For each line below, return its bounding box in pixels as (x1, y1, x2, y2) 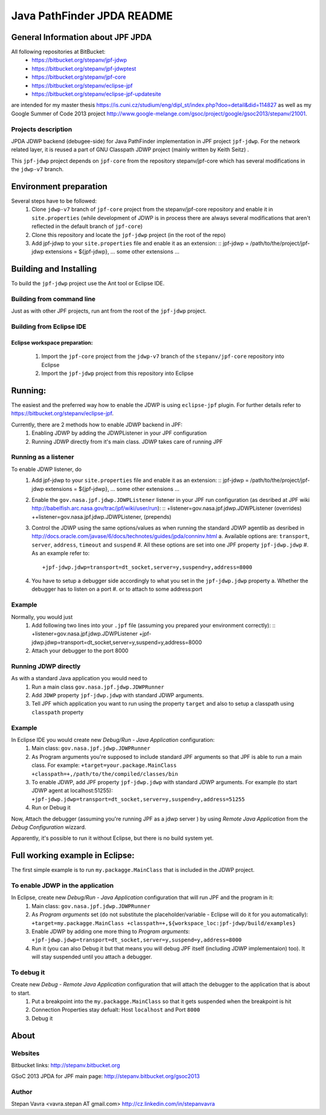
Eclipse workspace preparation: (11, 339, 93, 346)
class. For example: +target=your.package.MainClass (31, 762, 177, 769)
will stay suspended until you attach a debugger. (31, 953, 152, 961)
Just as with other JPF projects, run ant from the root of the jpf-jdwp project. (11, 307, 206, 314)
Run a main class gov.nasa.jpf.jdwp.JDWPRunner (31, 683, 165, 691)
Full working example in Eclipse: (11, 850, 135, 861)
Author (11, 1088, 33, 1096)
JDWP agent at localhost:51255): (31, 787, 113, 795)
